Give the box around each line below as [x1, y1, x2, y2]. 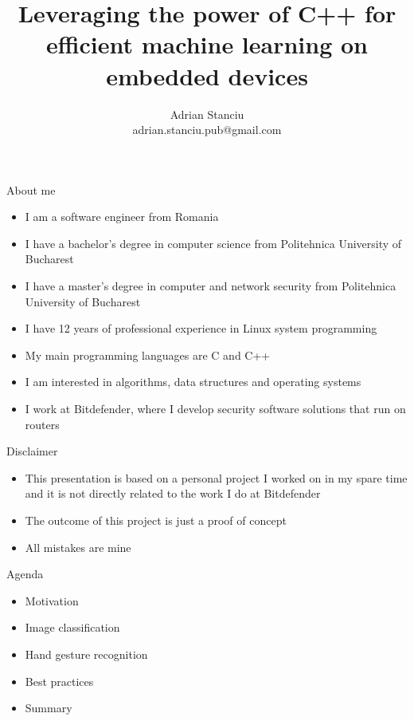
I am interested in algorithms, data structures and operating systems [25, 373, 361, 390]
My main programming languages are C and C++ [25, 346, 271, 363]
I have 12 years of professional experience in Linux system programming [25, 320, 377, 337]
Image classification [25, 619, 120, 636]
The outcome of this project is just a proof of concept [25, 512, 287, 528]
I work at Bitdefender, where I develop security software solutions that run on [25, 400, 406, 417]
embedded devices [106, 59, 308, 92]
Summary [25, 699, 72, 716]
